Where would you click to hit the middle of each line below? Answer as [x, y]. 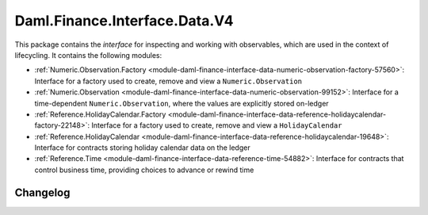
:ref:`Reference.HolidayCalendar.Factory [100, 114]
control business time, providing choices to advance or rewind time [144, 170]
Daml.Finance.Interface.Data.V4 [124, 21]
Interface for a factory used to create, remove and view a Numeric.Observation [168, 81]
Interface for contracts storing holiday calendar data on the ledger [142, 148]
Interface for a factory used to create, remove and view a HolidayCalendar [217, 125]
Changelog [42, 192]
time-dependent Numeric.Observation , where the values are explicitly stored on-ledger [182, 103]
